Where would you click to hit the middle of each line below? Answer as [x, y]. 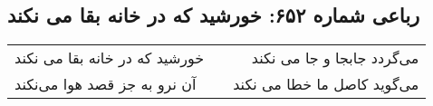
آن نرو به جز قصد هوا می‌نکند [106, 84]
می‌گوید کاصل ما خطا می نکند [326, 84]
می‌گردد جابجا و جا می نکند [335, 58]
